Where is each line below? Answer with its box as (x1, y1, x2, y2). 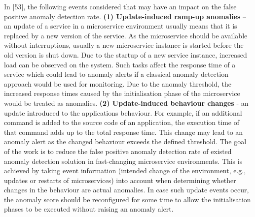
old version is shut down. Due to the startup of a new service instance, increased (4, 49, 247, 60)
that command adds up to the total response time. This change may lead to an (4, 126, 243, 137)
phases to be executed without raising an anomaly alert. (4, 204, 174, 214)
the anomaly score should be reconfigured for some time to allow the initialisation (4, 194, 251, 204)
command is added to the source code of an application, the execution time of (4, 117, 239, 127)
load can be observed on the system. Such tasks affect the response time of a (4, 59, 236, 69)
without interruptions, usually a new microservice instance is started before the (4, 40, 244, 50)
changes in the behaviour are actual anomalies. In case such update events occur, (4, 185, 249, 195)
